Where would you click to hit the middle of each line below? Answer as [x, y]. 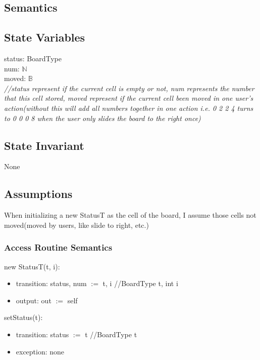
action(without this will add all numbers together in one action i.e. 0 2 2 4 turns [129, 108]
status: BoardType [33, 58]
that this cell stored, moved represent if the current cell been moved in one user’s [129, 98]
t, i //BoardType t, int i [140, 283]
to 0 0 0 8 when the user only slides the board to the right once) [102, 118]
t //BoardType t [111, 334]
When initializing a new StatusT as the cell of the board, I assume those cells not [130, 215]
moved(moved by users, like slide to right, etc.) [76, 225]
